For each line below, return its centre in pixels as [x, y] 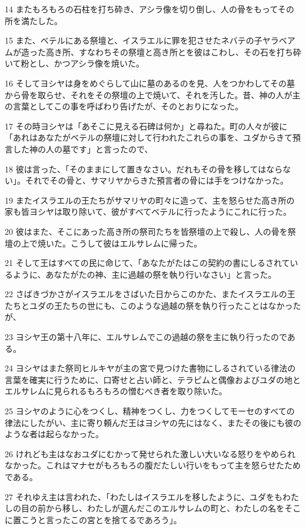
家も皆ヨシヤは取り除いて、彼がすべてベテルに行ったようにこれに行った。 [148, 212]
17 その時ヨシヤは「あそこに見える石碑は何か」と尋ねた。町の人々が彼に [146, 126]
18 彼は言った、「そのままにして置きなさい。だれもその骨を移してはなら [144, 169]
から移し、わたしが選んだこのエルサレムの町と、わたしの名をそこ [173, 508]
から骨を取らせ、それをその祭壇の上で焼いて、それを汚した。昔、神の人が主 [153, 94]
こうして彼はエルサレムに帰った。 [136, 243]
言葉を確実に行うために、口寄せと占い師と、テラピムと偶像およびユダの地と [153, 379]
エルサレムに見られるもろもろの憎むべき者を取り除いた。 [116, 391]
